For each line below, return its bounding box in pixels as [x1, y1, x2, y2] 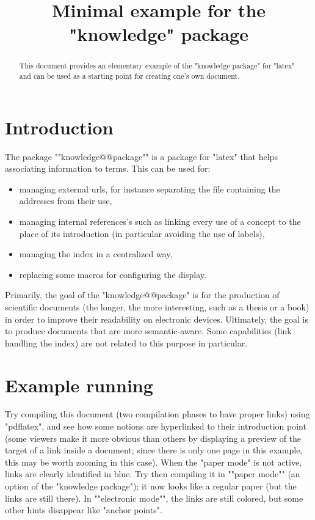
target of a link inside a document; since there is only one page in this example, [5, 444, 303, 456]
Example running [5, 372, 153, 397]
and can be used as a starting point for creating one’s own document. [19, 71, 240, 81]
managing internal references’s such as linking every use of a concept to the [19, 214, 301, 227]
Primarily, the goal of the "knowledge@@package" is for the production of [5, 288, 280, 301]
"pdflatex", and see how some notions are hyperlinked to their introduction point [5, 420, 306, 433]
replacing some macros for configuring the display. [19, 268, 206, 280]
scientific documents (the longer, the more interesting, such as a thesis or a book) [5, 300, 310, 313]
